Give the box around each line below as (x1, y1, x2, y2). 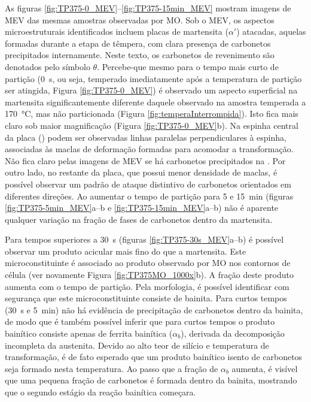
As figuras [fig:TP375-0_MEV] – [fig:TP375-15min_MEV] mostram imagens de (5, 2, 291, 14)
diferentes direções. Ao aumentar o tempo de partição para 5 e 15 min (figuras (5, 189, 294, 202)
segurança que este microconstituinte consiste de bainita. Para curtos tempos (5, 292, 287, 304)
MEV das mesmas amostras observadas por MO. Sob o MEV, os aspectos (5, 13, 275, 26)
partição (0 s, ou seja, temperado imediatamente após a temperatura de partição (5, 72, 302, 84)
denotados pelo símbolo (5, 60, 90, 72)
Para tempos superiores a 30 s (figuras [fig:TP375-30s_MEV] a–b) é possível (5, 233, 284, 246)
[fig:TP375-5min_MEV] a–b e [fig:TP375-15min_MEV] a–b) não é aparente (5, 201, 279, 214)
